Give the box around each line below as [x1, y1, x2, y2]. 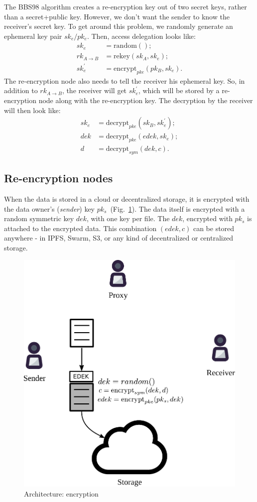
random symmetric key [4, 213, 74, 224]
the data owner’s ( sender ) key [4, 203, 95, 214]
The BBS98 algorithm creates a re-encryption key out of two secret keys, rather [4, 1, 247, 11]
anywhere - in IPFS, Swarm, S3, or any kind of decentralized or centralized [4, 233, 233, 243]
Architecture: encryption [24, 488, 99, 499]
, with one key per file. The [86, 213, 170, 224]
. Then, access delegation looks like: [87, 30, 196, 41]
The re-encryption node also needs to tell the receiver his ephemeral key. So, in [4, 75, 245, 86]
